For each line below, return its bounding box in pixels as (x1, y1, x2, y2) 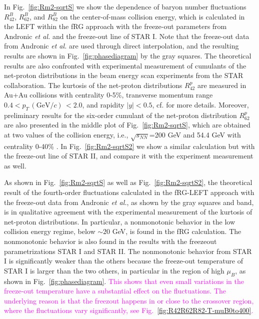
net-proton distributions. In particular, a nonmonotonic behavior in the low (4, 216, 235, 226)
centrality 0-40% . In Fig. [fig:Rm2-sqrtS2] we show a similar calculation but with (4, 140, 255, 151)
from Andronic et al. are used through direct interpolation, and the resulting (4, 40, 239, 51)
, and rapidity (82, 99, 124, 109)
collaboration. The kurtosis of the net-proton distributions (4, 79, 182, 90)
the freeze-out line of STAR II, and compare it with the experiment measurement (4, 150, 253, 161)
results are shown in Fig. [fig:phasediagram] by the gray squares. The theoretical (4, 50, 251, 60)
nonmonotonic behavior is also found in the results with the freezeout (4, 236, 217, 246)
